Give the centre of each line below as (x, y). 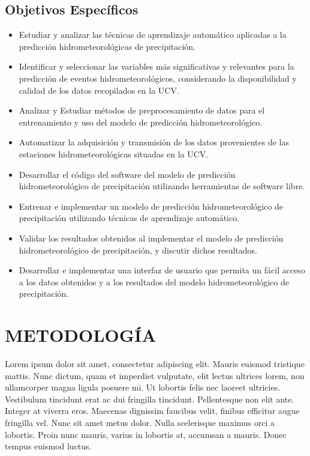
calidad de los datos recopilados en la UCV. (99, 90)
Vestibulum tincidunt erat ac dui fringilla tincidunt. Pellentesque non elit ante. (150, 399)
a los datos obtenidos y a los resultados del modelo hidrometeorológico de (154, 281)
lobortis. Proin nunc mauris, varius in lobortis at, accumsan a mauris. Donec (146, 434)
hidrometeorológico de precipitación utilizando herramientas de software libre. (162, 186)
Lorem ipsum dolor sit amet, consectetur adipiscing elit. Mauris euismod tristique (155, 364)
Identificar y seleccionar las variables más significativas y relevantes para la (156, 66)
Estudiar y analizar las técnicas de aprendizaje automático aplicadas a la (153, 35)
